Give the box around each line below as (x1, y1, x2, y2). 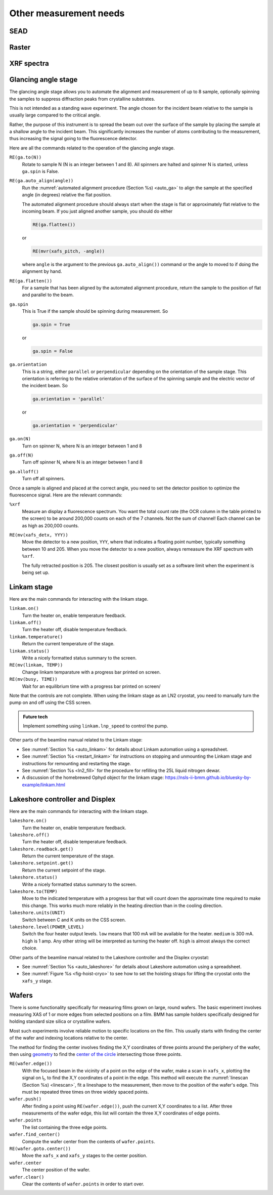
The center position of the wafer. (22, 1167, 90, 1173)
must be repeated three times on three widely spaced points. (22, 1089, 149, 1095)
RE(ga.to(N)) (9, 154, 42, 160)
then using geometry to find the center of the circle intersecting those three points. (9, 1051, 182, 1057)
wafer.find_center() (9, 1132, 61, 1137)
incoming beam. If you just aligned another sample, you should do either (22, 208, 173, 214)
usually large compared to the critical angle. (9, 112, 101, 118)
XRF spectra (9, 59, 49, 68)
